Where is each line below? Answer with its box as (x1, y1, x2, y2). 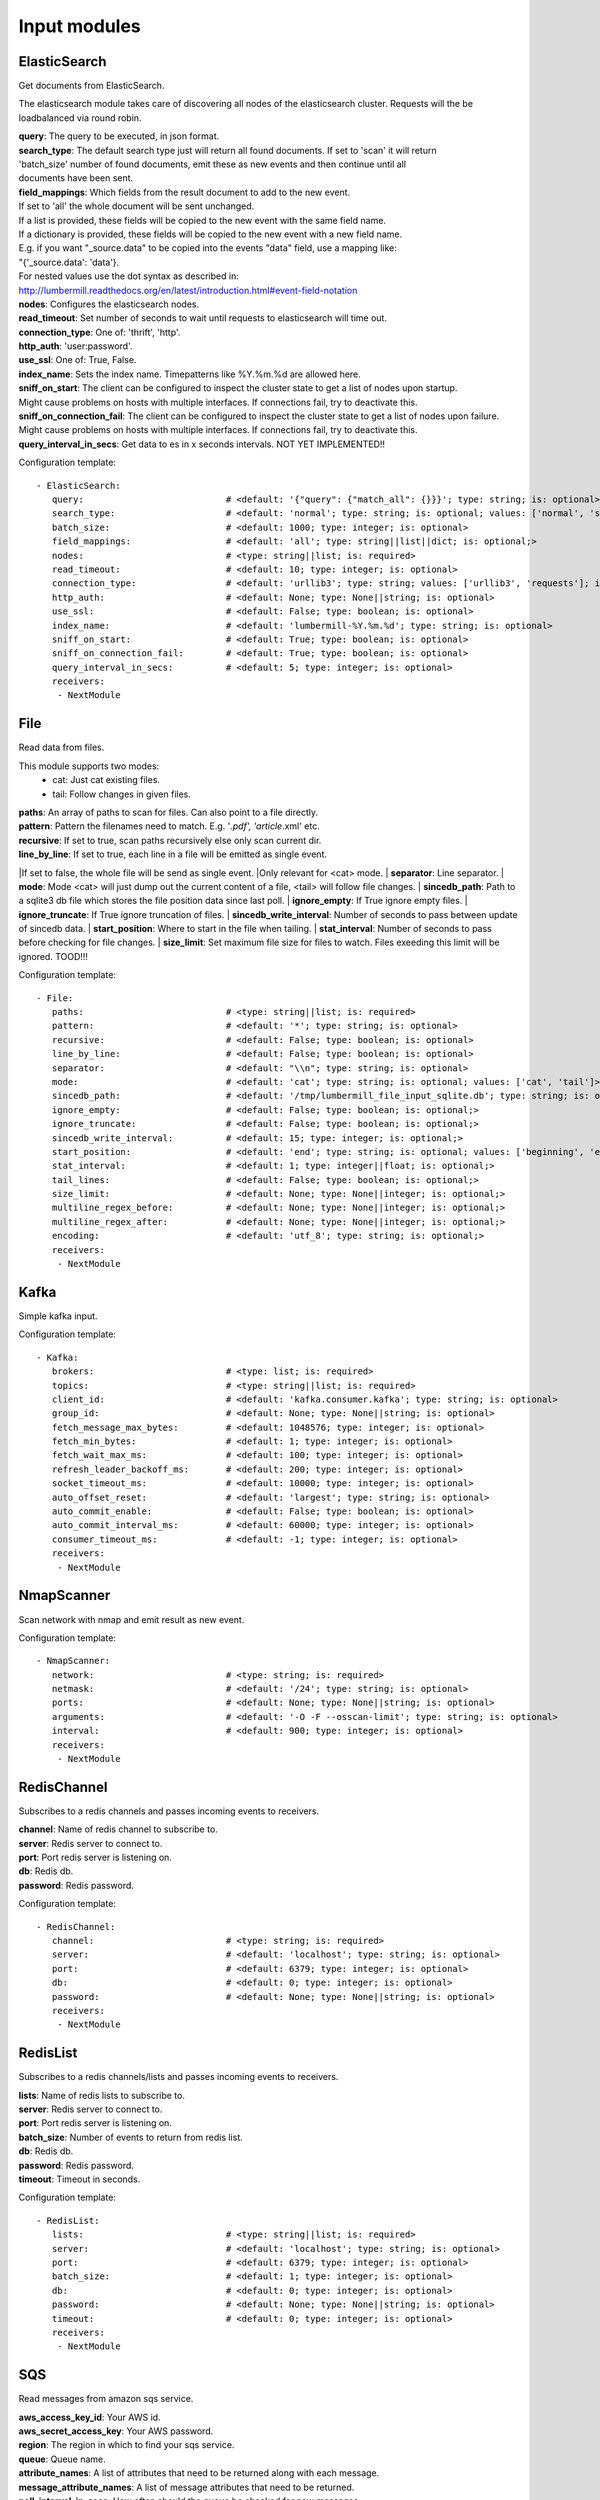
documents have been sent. (18, 172, 134, 184)
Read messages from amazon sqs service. (18, 2393, 194, 2405)
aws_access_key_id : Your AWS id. (18, 2411, 161, 2423)
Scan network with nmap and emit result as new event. (18, 1613, 245, 1625)
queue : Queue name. (18, 2453, 107, 2465)
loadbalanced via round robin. (18, 111, 142, 124)
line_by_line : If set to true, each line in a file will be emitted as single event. (18, 848, 328, 860)
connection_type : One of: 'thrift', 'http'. (18, 326, 181, 338)
